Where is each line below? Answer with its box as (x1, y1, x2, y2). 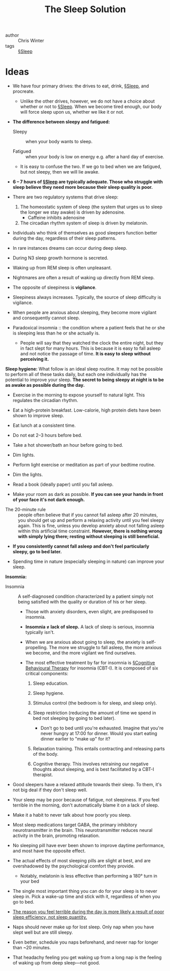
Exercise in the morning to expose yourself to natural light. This (12, 392, 145, 398)
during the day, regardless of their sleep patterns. (12, 235, 117, 242)
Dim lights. (12, 452, 36, 458)
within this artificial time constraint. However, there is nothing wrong (18, 528, 162, 534)
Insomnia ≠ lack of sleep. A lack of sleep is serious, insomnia (25, 624, 155, 630)
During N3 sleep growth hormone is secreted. (12, 255, 109, 261)
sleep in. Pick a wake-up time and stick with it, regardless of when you (12, 893, 160, 899)
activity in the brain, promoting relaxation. (12, 832, 100, 839)
